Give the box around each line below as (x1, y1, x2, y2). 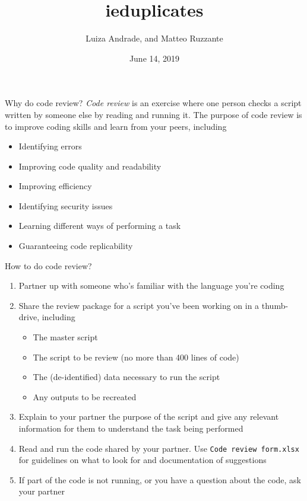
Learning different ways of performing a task (18, 219, 181, 232)
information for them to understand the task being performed (18, 422, 243, 434)
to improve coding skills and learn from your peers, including (5, 120, 227, 132)
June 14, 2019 (129, 52, 180, 64)
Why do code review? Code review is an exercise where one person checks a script (5, 97, 302, 109)
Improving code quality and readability (18, 159, 162, 172)
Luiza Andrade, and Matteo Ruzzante (86, 32, 223, 44)
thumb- (261, 299, 289, 311)
